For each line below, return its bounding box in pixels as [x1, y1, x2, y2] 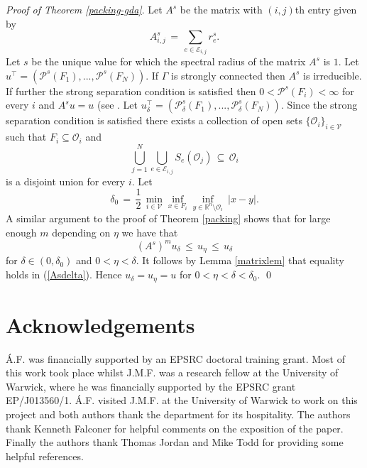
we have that [121, 224, 178, 239]
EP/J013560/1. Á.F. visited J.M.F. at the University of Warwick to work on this [6, 393, 358, 408]
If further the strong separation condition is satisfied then [6, 83, 256, 98]
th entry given [295, 2, 357, 16]
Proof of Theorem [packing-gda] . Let [6, 2, 163, 16]
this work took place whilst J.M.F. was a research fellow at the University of [6, 365, 339, 380]
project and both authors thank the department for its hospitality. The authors [6, 407, 351, 422]
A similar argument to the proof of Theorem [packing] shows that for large [6, 211, 331, 226]
